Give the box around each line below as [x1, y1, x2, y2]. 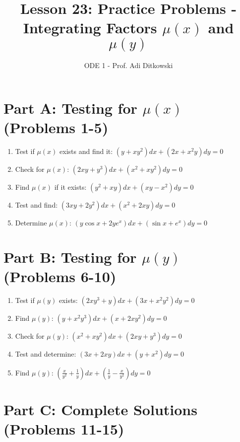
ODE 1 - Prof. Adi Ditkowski [84, 60, 173, 71]
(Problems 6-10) [3, 266, 117, 286]
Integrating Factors [23, 17, 157, 38]
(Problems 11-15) [3, 419, 124, 439]
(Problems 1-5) [3, 117, 109, 138]
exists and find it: [60, 146, 113, 156]
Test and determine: [15, 348, 76, 359]
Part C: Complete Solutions [3, 399, 197, 420]
